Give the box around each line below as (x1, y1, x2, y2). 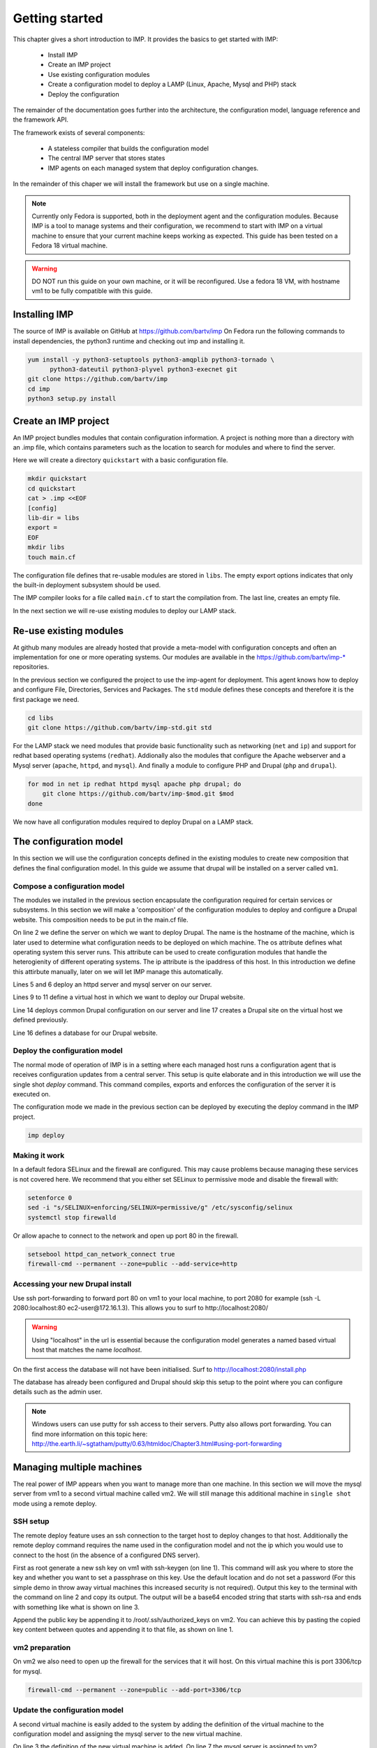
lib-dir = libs (27, 514, 80, 522)
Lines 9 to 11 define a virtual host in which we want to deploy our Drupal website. (13, 993, 246, 1001)
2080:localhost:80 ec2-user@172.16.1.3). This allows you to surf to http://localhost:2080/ (13, 1304, 269, 1312)
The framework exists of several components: (13, 128, 145, 136)
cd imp (27, 385, 50, 393)
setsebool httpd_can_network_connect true (27, 1250, 175, 1258)
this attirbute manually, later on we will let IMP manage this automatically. (13, 967, 223, 975)
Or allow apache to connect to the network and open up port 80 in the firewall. (13, 1231, 239, 1240)
